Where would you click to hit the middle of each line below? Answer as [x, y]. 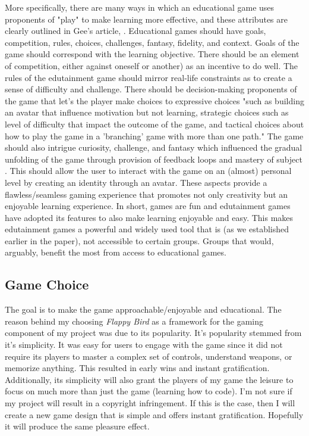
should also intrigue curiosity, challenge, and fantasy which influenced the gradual [154, 147]
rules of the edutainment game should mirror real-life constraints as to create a [149, 77]
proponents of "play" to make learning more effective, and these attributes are [146, 19]
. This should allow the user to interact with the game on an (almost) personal [148, 171]
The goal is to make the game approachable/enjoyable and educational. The [143, 309]
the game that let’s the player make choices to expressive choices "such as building [154, 100]
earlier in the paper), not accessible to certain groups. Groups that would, [139, 240]
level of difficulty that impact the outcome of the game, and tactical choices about [154, 124]
